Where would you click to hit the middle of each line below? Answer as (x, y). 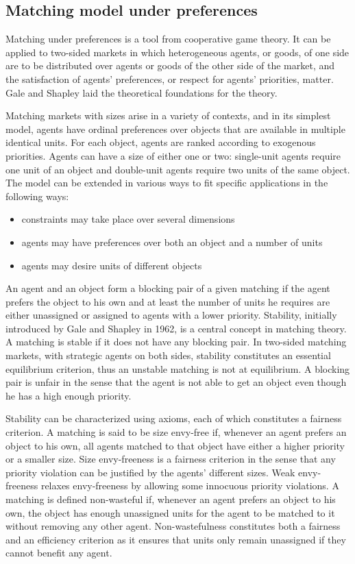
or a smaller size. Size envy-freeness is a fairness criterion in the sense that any (171, 459)
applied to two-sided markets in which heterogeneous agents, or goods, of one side (177, 52)
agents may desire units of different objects (112, 265)
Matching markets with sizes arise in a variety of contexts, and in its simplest (168, 115)
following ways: (37, 196)
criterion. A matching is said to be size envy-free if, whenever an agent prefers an (176, 432)
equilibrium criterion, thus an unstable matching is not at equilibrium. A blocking (178, 368)
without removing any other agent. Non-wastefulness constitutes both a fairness (173, 526)
